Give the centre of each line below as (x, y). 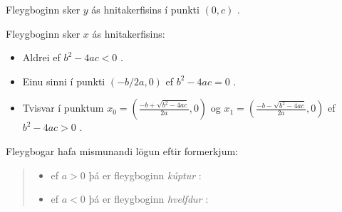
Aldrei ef (41, 57)
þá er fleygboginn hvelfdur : (149, 199)
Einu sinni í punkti (64, 81)
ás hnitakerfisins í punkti (145, 9)
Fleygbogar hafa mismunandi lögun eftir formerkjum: (122, 150)
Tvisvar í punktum (63, 108)
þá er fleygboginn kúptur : (145, 175)
